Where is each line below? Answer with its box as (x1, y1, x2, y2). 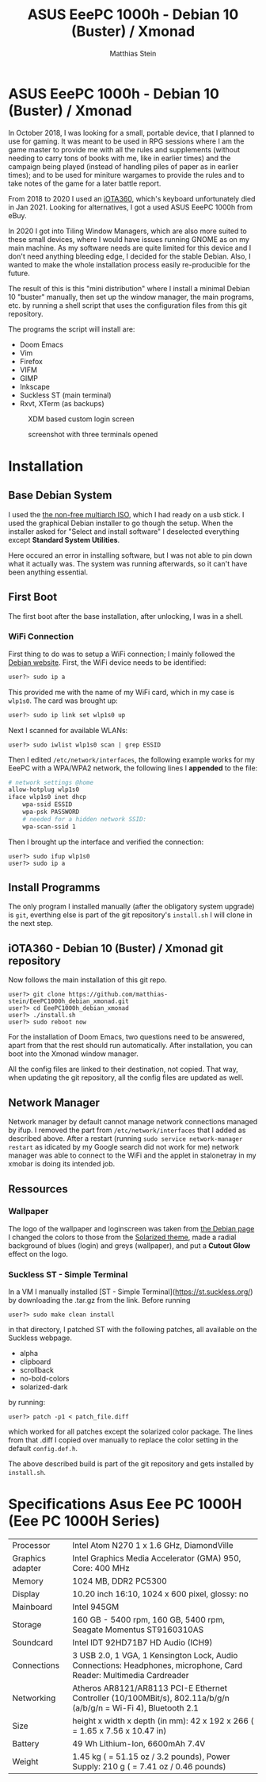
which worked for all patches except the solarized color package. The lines (8, 1427, 253, 1437)
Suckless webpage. (8, 1333, 73, 1342)
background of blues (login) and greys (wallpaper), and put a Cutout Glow (8, 1240, 251, 1250)
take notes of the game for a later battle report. (8, 179, 161, 188)
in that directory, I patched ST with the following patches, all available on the (8, 1325, 257, 1335)
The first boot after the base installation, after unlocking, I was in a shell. (8, 611, 244, 620)
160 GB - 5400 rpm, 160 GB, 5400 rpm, (72, 1615, 226, 1626)
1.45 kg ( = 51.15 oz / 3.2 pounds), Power (72, 1751, 231, 1762)
